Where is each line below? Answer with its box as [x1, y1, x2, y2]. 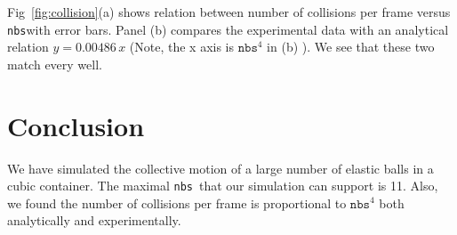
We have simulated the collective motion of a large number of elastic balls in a [7, 158, 434, 177]
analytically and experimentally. [7, 211, 181, 230]
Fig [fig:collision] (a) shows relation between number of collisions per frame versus [7, 3, 451, 20]
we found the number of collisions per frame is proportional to [7, 193, 347, 212]
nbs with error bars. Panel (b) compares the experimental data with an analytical [7, 20, 449, 38]
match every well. [7, 54, 102, 73]
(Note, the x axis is [129, 37, 235, 56]
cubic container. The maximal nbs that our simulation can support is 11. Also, [7, 176, 438, 195]
